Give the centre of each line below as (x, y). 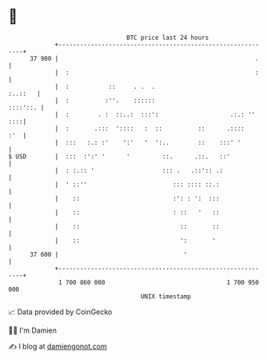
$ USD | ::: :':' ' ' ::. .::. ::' (119, 156)
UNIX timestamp (166, 296)
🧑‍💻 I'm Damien (33, 330)
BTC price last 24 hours (168, 38)
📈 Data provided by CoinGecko (60, 312)
